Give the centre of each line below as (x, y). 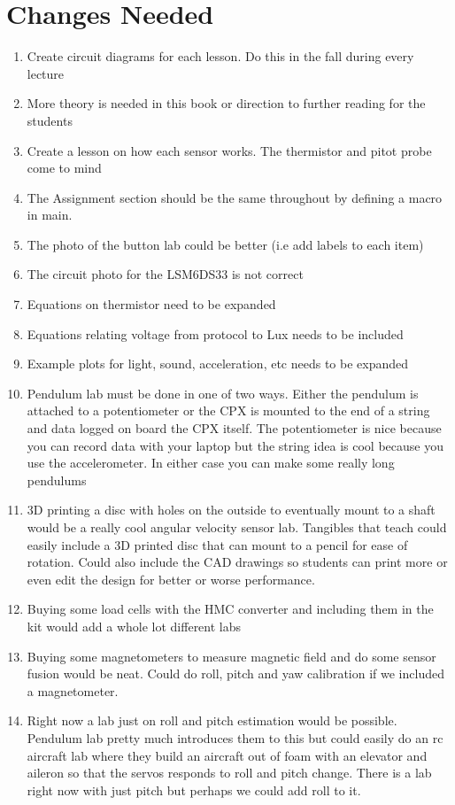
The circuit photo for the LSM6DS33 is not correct (165, 274)
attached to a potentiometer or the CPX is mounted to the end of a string (228, 410)
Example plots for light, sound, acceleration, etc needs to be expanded (218, 364)
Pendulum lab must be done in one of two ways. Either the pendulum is (223, 393)
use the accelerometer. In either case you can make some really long (211, 463)
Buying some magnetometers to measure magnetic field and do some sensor (231, 656)
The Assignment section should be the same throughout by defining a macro (235, 197)
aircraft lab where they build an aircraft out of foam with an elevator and (227, 755)
